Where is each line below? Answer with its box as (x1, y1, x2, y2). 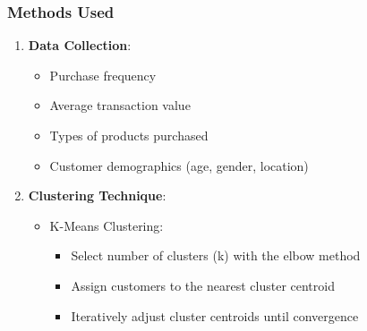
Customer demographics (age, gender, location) (49, 156, 309, 174)
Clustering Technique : (28, 186, 166, 205)
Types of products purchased (49, 126, 209, 144)
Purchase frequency (49, 65, 157, 84)
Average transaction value (49, 96, 191, 115)
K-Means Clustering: (49, 216, 164, 234)
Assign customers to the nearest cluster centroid (71, 276, 335, 294)
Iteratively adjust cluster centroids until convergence (71, 306, 359, 325)
